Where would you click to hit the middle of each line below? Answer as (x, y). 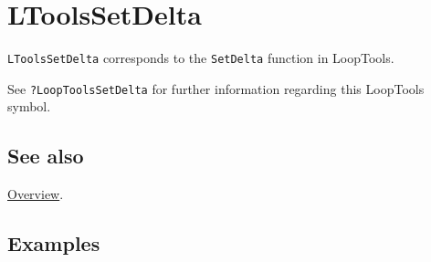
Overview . (36, 194)
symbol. (29, 106)
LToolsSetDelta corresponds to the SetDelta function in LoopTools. (201, 58)
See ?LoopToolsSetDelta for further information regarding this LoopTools (216, 88)
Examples (54, 243)
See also (46, 156)
